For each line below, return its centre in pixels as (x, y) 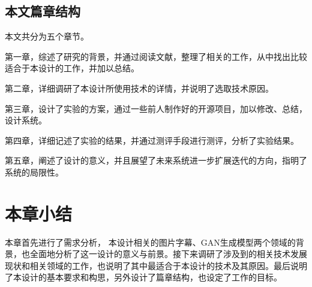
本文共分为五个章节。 (47, 36)
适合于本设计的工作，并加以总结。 (72, 68)
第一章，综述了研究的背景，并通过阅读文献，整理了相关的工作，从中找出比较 (156, 56)
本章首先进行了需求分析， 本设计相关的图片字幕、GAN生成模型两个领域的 (150, 242)
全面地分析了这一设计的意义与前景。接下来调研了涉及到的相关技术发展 (168, 254)
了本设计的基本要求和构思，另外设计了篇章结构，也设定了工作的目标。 (143, 277)
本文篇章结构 (43, 11)
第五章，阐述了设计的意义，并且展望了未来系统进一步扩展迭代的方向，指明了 (156, 160)
